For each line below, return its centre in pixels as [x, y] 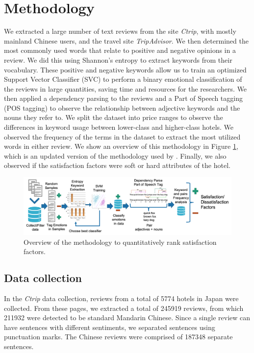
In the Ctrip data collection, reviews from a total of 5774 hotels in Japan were [121, 298]
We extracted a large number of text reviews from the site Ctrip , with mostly [120, 31]
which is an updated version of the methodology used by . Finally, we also [115, 155]
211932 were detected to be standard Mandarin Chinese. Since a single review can [127, 318]
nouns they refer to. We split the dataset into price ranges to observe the [114, 117]
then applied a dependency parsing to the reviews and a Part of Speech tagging [123, 98]
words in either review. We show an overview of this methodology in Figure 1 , [121, 146]
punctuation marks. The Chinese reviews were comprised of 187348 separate [118, 337]
